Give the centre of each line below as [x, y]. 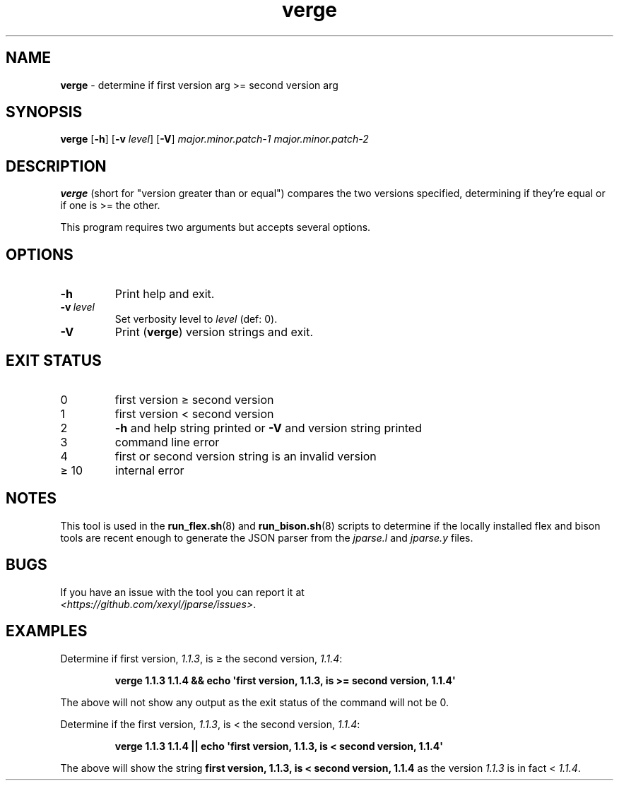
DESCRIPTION [56, 166]
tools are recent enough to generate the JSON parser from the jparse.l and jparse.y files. [267, 537]
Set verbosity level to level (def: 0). [196, 319]
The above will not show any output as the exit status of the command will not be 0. [254, 702]
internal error [149, 470]
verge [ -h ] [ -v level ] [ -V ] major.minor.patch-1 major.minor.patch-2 [214, 139]
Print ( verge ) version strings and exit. [214, 332]
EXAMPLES [47, 631]
